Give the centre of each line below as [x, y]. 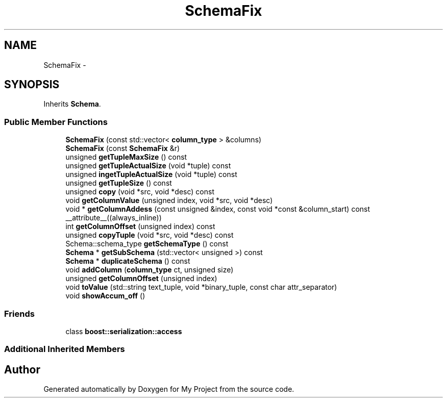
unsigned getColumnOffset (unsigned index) [141, 279]
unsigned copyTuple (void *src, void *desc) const [150, 235]
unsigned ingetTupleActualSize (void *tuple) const [151, 174]
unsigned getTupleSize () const [119, 183]
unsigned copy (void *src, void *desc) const [140, 192]
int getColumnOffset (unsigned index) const [140, 227]
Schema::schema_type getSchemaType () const [147, 244]
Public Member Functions [56, 122]
